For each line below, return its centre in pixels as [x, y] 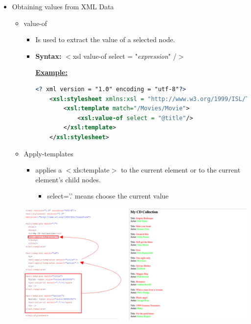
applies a [49, 170]
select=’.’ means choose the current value [108, 196]
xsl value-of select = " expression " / [125, 56]
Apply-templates [48, 153]
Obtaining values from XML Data [63, 6]
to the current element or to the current [181, 170]
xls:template [91, 170]
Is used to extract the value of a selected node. [105, 39]
